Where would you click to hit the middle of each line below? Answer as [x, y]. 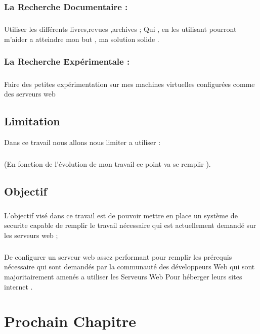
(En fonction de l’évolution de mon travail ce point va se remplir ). [107, 163]
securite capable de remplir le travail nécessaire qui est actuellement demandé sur [130, 225]
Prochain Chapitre [70, 321]
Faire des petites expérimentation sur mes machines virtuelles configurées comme [129, 84]
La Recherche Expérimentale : [67, 61]
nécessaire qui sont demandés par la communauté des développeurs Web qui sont [129, 267]
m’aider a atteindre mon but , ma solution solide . [82, 39]
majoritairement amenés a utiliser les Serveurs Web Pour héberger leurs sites [123, 277]
